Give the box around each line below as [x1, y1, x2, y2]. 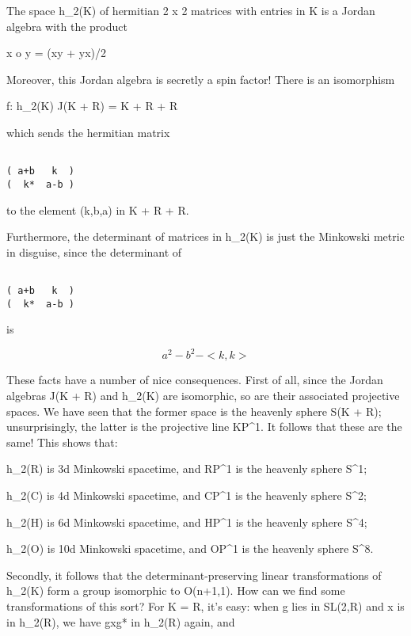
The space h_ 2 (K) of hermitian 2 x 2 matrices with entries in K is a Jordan [6, 2, 375, 18]
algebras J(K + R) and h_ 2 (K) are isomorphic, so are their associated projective [6, 387, 400, 403]
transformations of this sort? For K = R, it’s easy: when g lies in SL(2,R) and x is [6, 597, 405, 614]
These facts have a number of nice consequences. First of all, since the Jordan [6, 371, 383, 388]
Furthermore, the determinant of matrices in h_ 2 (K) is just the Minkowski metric [6, 228, 405, 245]
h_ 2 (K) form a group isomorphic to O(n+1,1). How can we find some [6, 582, 345, 599]
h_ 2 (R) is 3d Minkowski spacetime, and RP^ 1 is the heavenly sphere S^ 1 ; [6, 460, 367, 477]
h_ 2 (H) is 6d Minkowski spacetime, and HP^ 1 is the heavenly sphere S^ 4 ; [6, 513, 367, 530]
